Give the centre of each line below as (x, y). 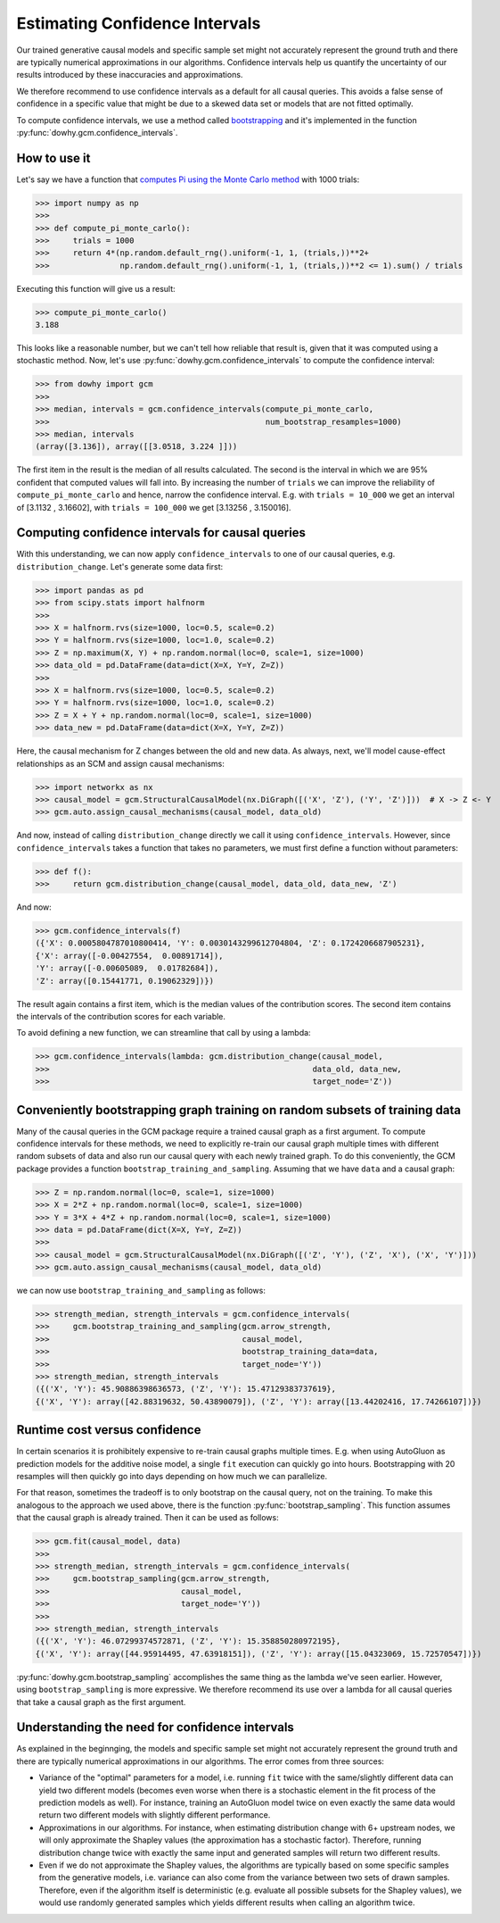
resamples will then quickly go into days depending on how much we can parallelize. (172, 1477)
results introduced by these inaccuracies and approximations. (130, 75)
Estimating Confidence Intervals (139, 23)
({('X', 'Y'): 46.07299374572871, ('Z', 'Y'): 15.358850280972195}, (188, 1641)
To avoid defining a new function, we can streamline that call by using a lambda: (164, 1033)
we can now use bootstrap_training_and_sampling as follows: (141, 1291)
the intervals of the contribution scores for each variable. (121, 1016)
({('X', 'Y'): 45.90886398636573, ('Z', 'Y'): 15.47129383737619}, (186, 1389)
